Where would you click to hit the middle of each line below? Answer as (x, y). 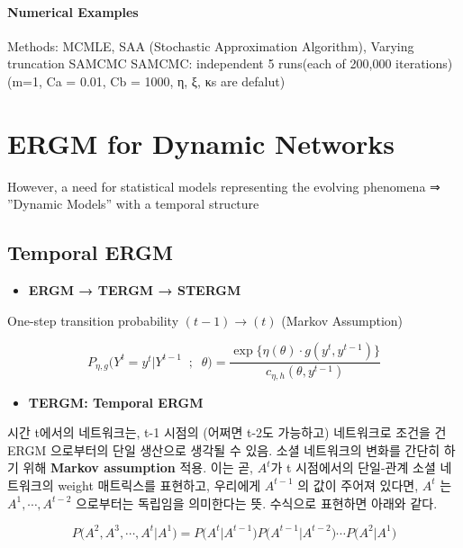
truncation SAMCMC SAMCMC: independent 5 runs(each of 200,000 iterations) (230, 63)
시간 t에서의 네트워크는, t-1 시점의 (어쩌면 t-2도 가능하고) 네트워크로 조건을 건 (227, 432)
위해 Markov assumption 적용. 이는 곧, (138, 467)
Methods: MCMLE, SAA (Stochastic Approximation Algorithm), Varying (211, 45)
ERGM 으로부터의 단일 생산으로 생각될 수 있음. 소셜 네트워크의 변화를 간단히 (224, 449)
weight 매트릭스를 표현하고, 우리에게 (159, 485)
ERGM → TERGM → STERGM (135, 290)
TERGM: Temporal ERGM (116, 402)
